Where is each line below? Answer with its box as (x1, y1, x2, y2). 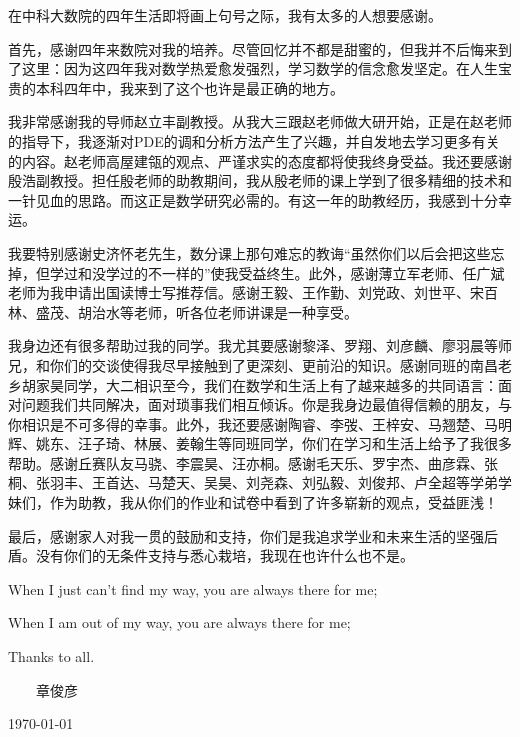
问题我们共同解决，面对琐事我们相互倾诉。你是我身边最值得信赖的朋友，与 (21, 394, 512, 415)
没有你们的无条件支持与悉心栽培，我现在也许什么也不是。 (35, 545, 414, 566)
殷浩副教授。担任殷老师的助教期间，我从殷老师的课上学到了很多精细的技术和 (8, 170, 512, 191)
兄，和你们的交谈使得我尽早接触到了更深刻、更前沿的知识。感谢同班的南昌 (8, 354, 498, 375)
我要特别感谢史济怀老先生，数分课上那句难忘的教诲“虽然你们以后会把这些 (8, 242, 491, 263)
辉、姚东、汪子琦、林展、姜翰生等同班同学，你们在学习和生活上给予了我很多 (8, 433, 512, 454)
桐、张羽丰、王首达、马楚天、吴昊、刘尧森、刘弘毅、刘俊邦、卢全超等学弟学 (8, 472, 512, 493)
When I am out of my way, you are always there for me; (8, 612, 351, 633)
